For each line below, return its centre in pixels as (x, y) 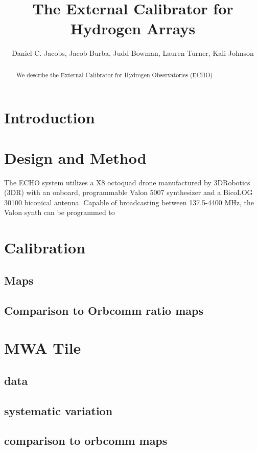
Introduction (50, 117)
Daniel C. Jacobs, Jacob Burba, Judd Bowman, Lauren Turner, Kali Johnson (133, 53)
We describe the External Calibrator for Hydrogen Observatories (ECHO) (114, 74)
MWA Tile (43, 348)
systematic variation (58, 410)
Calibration (45, 248)
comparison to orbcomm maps (86, 441)
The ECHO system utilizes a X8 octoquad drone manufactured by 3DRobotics (127, 182)
